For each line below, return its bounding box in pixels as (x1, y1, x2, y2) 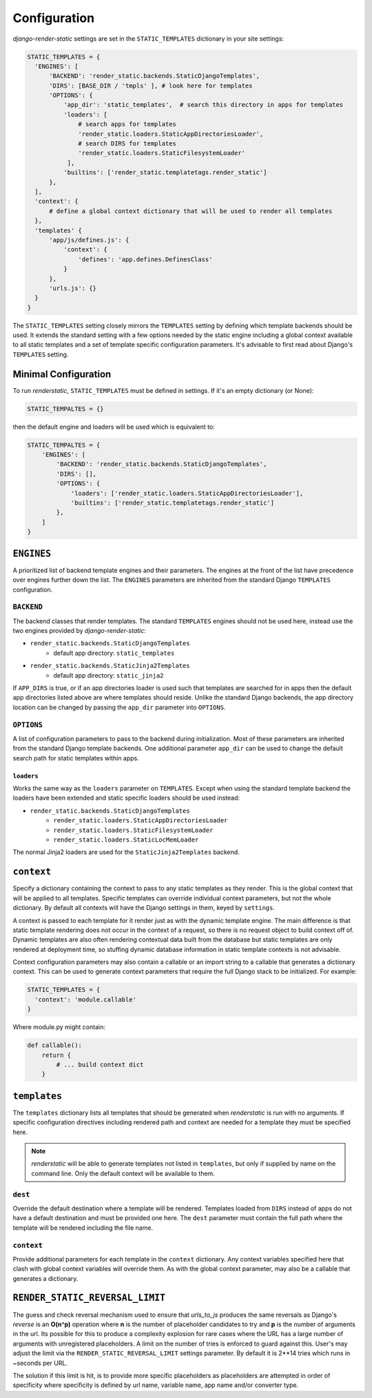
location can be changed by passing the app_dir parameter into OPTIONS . (12, 703, 226, 711)
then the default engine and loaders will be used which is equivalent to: (12, 423, 215, 431)
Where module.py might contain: (12, 1023, 106, 1031)
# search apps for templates (78, 121, 177, 128)
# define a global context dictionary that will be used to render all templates (49, 207, 333, 215)
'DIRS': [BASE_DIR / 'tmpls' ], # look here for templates (49, 81, 253, 90)
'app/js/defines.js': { (49, 236, 130, 244)
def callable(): (27, 1042, 83, 1049)
